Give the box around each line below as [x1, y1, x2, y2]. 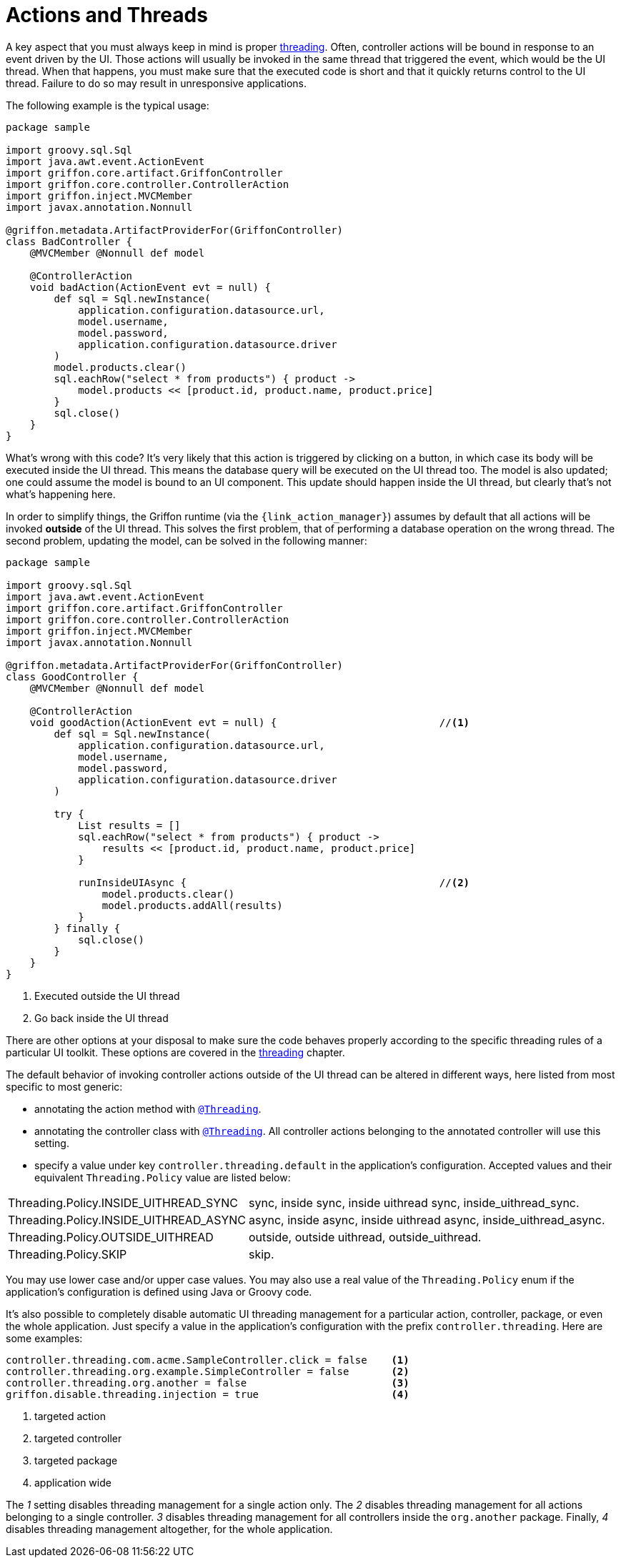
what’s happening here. [6, 487, 116, 500]
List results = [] [78, 819, 181, 831]
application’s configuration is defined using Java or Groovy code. [6, 1285, 312, 1298]
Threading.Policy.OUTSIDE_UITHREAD [8, 1229, 214, 1244]
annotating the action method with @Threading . [34, 1102, 262, 1115]
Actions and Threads [6, 3, 208, 27]
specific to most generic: [6, 1080, 123, 1093]
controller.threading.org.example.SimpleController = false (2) [6, 1365, 409, 1377]
